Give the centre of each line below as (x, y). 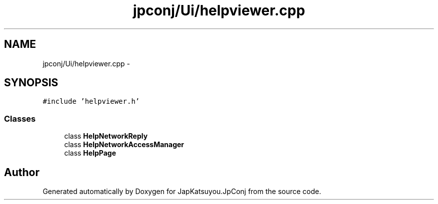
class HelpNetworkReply (106, 136)
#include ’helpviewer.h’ (91, 102)
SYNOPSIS (31, 83)
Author (22, 172)
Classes (20, 118)
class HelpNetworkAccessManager (124, 145)
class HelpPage (90, 153)
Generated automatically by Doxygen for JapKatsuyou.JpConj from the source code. (182, 192)
